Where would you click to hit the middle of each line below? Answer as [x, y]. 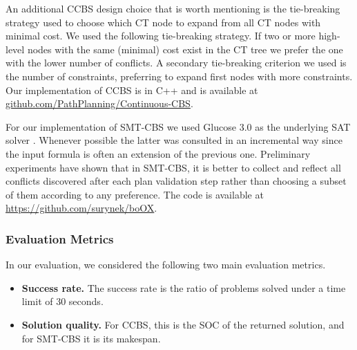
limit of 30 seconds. [62, 301]
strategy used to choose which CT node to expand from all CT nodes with [163, 22]
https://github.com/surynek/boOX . [81, 208]
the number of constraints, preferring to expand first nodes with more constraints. [179, 76]
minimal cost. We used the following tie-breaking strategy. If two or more [161, 36]
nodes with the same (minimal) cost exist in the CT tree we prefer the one [185, 49]
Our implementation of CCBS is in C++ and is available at [132, 90]
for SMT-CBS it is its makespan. [91, 338]
